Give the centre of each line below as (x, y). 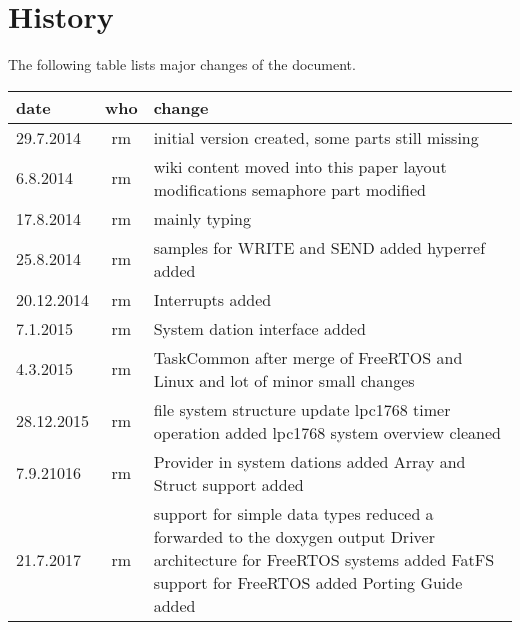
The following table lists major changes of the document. (182, 64)
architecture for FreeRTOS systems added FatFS (324, 559)
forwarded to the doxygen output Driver (294, 536)
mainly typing (202, 218)
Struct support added (228, 484)
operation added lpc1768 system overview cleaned (327, 432)
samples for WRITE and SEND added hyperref (319, 247)
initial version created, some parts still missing (316, 137)
